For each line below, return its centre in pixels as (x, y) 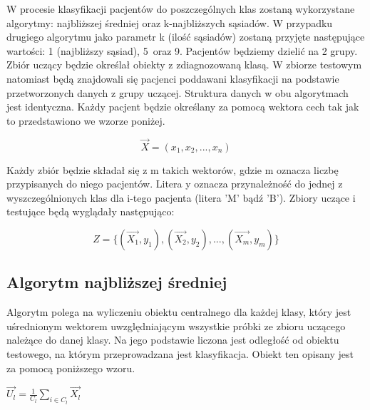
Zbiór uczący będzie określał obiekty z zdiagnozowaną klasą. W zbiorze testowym (184, 65)
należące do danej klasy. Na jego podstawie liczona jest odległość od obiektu (173, 340)
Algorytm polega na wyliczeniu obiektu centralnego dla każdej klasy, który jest (179, 312)
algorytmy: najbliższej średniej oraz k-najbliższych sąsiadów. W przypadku (170, 22)
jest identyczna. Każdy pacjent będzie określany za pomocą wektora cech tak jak (183, 107)
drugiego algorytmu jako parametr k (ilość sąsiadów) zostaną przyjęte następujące (186, 37)
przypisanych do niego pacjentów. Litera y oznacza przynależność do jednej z (175, 184)
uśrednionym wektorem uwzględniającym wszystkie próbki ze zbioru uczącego (176, 326)
